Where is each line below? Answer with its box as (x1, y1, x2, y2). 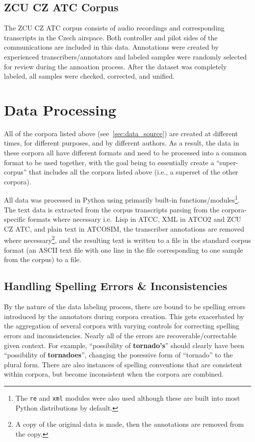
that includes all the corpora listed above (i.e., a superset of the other (29, 167, 238, 177)
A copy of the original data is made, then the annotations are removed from (15, 419, 244, 429)
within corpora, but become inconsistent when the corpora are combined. (4, 369, 224, 379)
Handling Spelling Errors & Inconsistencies (4, 278, 228, 294)
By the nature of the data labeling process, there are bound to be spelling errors (4, 301, 246, 312)
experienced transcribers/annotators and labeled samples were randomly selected (4, 51, 247, 61)
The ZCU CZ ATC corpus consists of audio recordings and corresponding (4, 23, 225, 33)
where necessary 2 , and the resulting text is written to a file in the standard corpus (4, 234, 251, 245)
